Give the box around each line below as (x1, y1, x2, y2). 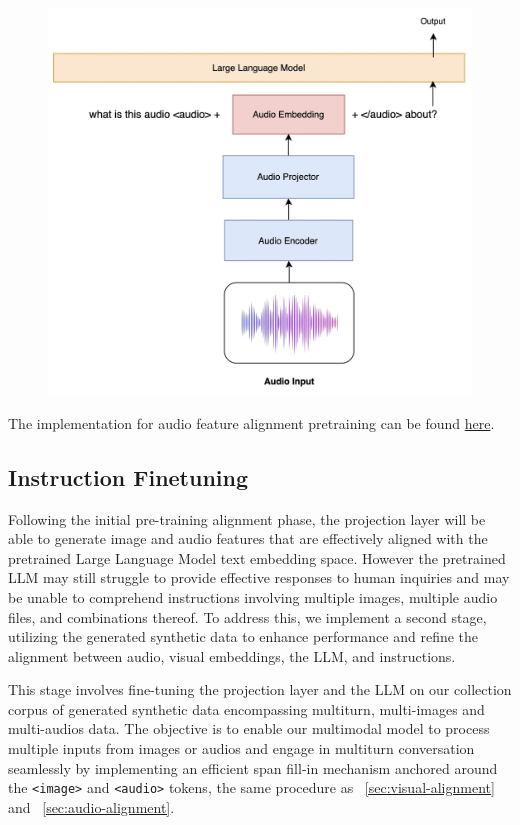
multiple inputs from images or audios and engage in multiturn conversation (8, 738, 475, 759)
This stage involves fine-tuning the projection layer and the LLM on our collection (8, 679, 512, 700)
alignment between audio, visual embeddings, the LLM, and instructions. (8, 645, 456, 666)
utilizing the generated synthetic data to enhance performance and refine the (8, 626, 479, 647)
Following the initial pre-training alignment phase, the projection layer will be (8, 508, 486, 529)
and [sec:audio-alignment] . (8, 796, 175, 817)
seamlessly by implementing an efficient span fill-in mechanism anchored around (8, 757, 498, 778)
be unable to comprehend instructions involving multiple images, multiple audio (8, 586, 498, 607)
